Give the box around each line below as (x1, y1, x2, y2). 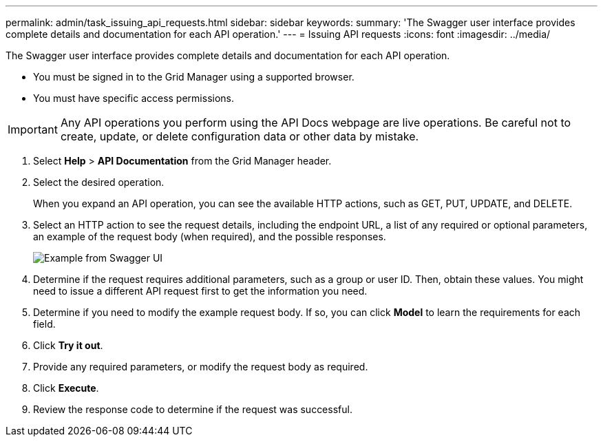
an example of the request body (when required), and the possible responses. (33, 231, 386, 242)
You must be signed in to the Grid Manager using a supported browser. (33, 71, 355, 83)
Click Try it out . (33, 339, 103, 351)
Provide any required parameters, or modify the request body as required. (33, 361, 368, 372)
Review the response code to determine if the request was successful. (33, 403, 352, 415)
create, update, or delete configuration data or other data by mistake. (60, 129, 419, 143)
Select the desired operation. (33, 176, 165, 188)
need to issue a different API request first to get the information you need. (33, 285, 368, 297)
